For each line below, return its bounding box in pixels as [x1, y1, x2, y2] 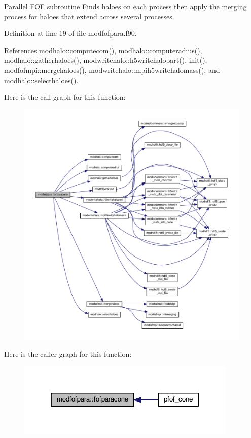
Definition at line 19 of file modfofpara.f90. [4, 28, 137, 39]
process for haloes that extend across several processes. [4, 11, 174, 21]
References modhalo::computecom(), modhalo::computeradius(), [4, 45, 202, 55]
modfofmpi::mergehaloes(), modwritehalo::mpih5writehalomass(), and [4, 64, 220, 75]
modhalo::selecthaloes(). [4, 75, 79, 85]
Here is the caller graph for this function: [4, 348, 132, 359]
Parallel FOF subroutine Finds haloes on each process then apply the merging [4, 1, 247, 11]
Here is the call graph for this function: [4, 92, 126, 102]
